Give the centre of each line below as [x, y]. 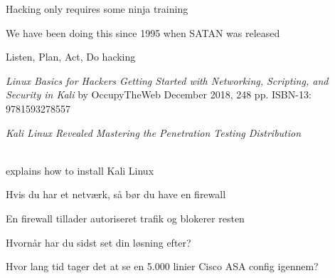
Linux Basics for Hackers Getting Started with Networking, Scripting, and [167, 80]
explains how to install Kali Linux [80, 170]
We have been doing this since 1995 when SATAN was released [143, 32]
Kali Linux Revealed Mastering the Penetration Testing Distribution [154, 132]
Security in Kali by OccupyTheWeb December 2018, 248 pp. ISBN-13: [159, 94]
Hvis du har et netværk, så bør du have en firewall [116, 194]
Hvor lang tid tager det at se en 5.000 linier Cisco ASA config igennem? [162, 266]
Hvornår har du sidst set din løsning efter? [99, 242]
